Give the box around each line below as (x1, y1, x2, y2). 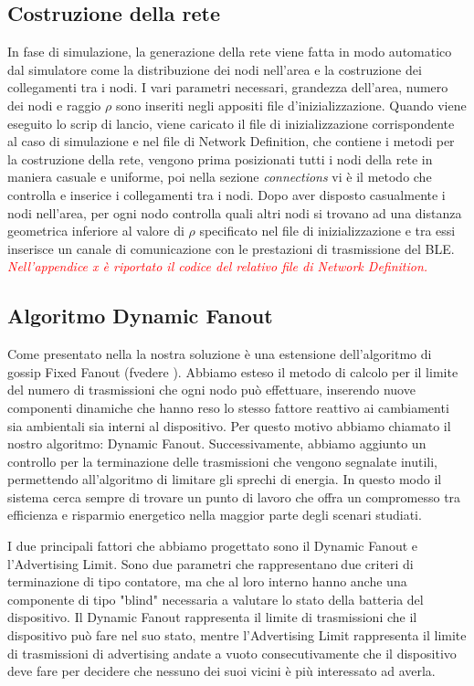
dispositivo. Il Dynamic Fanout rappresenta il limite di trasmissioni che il (7, 607, 417, 627)
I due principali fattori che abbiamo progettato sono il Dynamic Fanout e (7, 536, 418, 555)
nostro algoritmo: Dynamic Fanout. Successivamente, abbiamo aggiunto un (7, 434, 427, 453)
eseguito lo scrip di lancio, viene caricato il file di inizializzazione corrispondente (7, 113, 455, 132)
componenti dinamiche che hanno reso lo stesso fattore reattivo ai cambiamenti (7, 397, 449, 417)
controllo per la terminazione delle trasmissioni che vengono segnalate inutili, (7, 451, 438, 470)
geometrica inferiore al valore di (7, 221, 184, 240)
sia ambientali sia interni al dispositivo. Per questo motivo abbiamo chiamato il (7, 416, 451, 435)
